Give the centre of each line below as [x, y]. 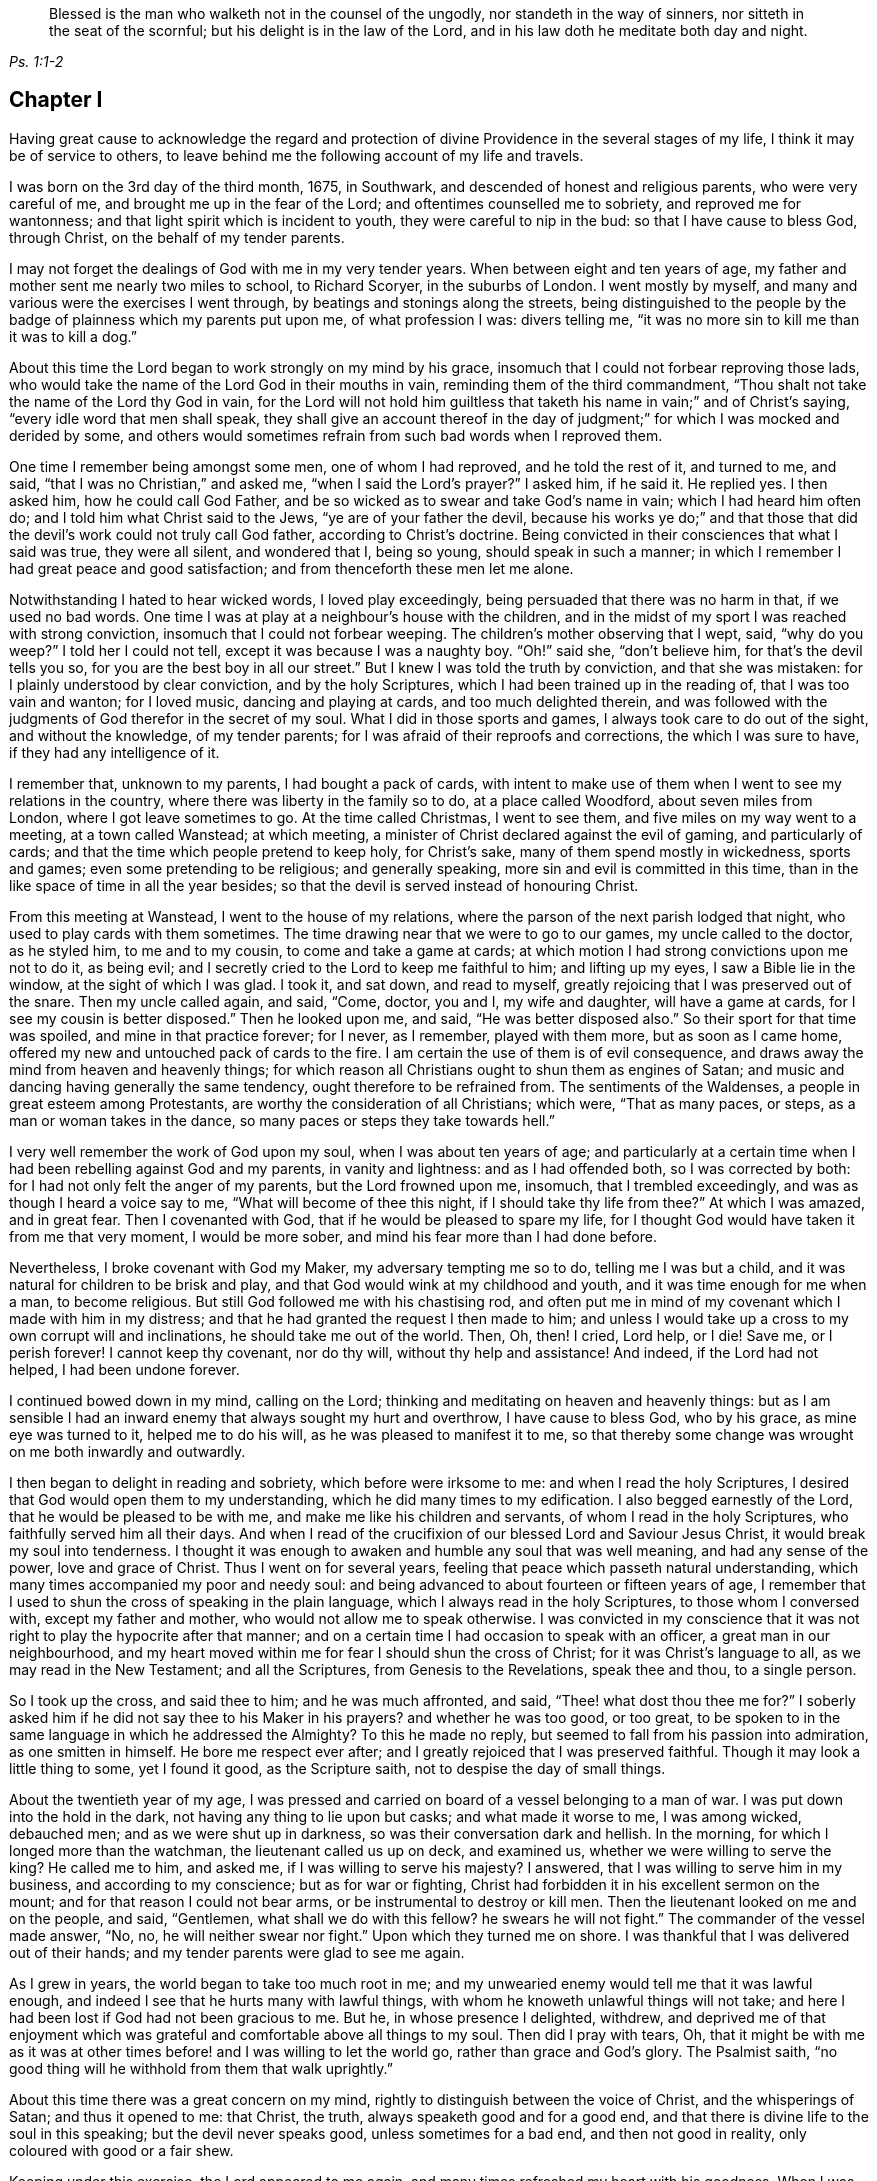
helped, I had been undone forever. [124, 1369]
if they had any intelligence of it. [114, 752]
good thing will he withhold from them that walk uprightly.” [201, 2068]
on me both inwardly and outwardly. [127, 1451]
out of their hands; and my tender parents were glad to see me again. [237, 1952]
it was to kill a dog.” [73, 336]
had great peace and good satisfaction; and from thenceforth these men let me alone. [291, 568]
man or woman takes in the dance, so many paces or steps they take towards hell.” [282, 1120]
